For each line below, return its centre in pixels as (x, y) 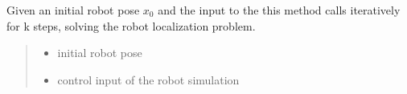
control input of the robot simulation (148, 79)
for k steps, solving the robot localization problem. (131, 25)
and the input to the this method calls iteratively (279, 10)
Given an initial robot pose (73, 10)
